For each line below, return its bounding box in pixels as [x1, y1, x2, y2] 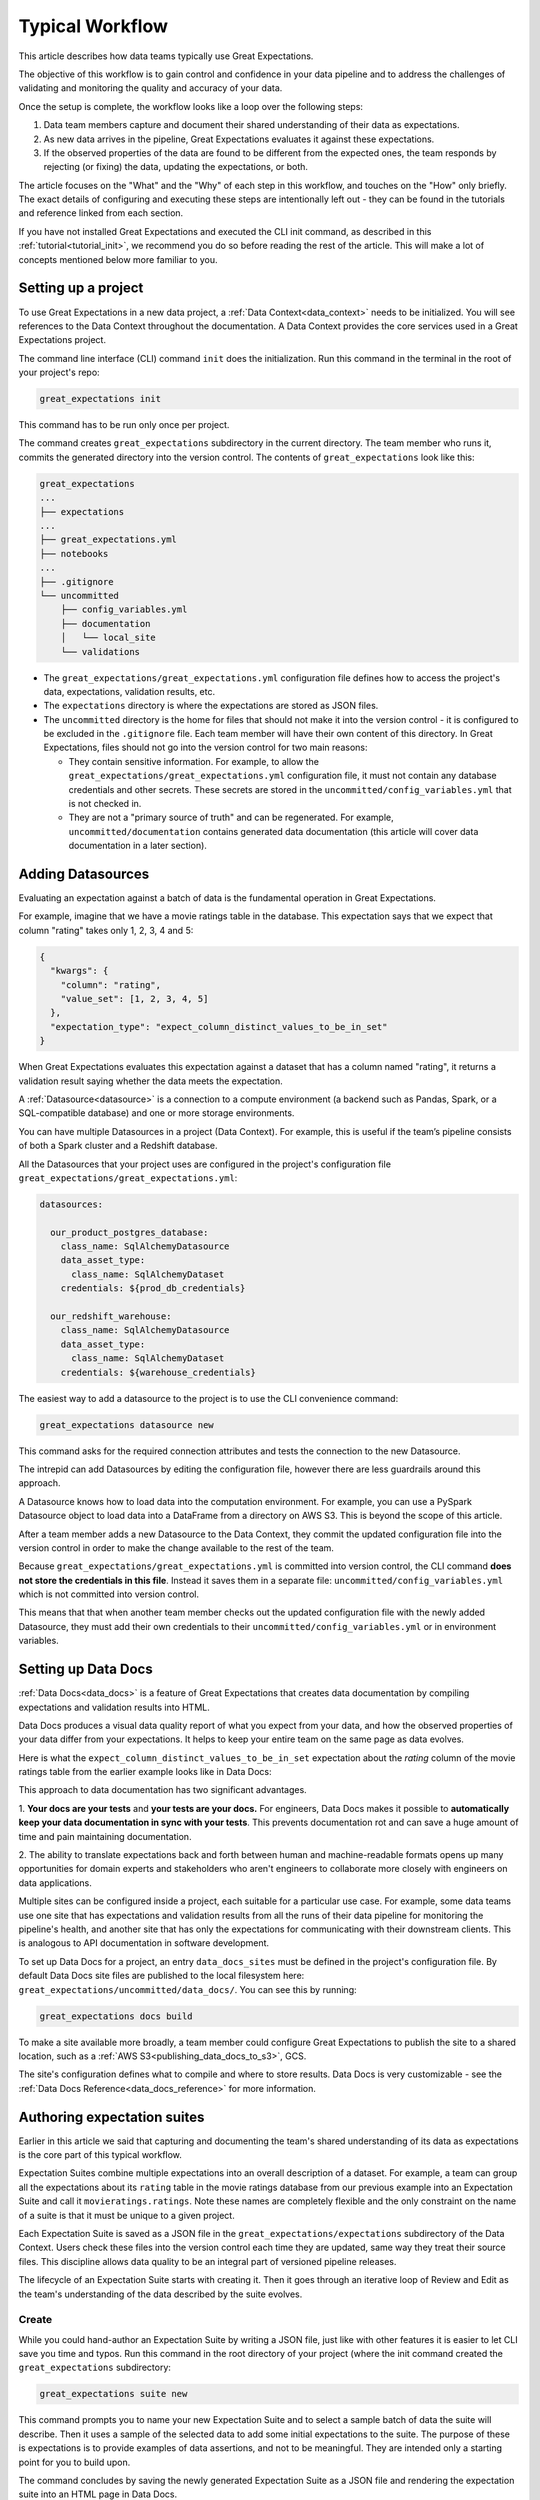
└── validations [60, 646, 140, 657]
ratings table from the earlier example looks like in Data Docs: [18, 1766, 272, 1778]
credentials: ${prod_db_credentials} [60, 1283, 246, 1294]
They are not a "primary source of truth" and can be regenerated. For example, [68, 811, 394, 824]
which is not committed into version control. [18, 1588, 200, 1600]
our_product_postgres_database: [50, 1226, 209, 1238]
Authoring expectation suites [18, 2108, 205, 2125]
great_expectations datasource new [39, 1419, 214, 1430]
